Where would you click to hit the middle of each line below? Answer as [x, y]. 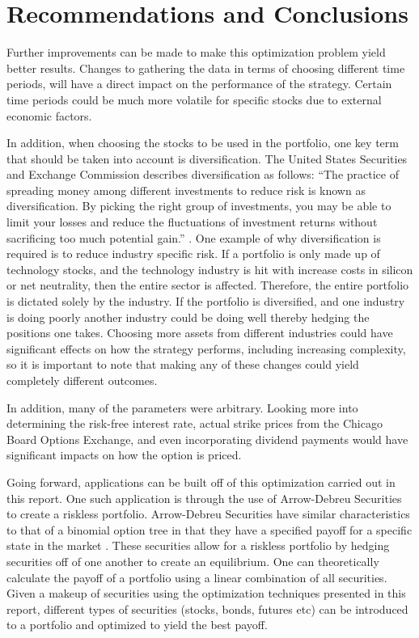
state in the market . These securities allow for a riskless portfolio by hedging [198, 545]
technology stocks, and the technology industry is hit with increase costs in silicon [210, 269]
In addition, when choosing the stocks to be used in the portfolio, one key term [203, 143]
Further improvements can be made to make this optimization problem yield [196, 52]
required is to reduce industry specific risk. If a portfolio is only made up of [193, 254]
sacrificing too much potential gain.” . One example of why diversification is [194, 237]
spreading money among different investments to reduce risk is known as [186, 190]
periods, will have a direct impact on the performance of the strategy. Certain [199, 84]
